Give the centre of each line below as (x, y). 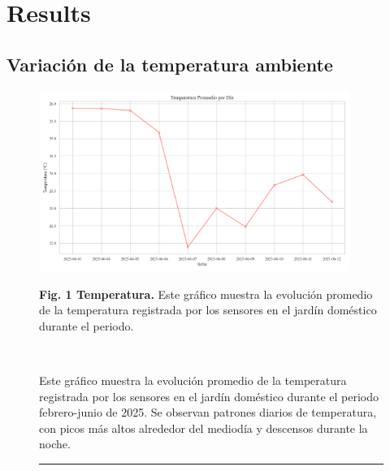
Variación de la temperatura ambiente (170, 64)
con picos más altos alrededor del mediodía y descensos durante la (204, 428)
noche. (55, 444)
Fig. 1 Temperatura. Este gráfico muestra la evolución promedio (206, 294)
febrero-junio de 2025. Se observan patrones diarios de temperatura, (208, 412)
